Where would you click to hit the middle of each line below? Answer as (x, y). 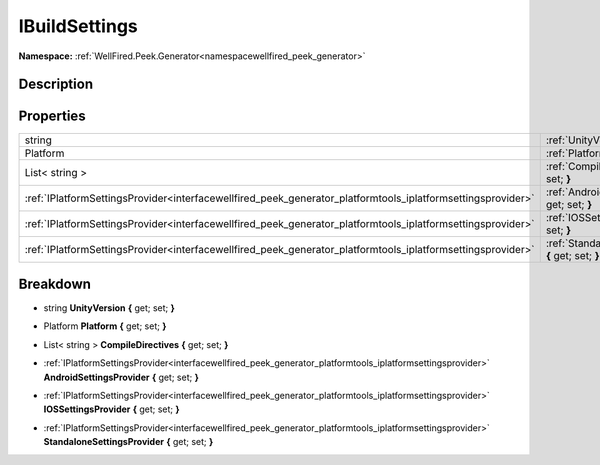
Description (56, 84)
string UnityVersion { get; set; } (109, 307)
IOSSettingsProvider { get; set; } (111, 409)
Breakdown (55, 283)
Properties (52, 116)
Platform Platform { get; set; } (105, 326)
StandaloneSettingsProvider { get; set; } (128, 442)
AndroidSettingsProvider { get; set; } (121, 377)
